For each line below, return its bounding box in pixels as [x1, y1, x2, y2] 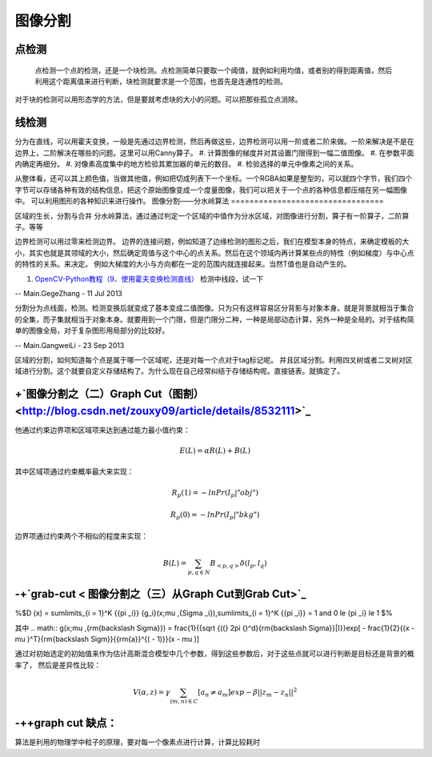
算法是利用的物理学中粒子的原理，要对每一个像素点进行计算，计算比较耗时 [14, 737, 260, 747]
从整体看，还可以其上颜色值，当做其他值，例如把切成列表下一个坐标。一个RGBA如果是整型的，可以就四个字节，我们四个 [14, 174, 413, 183]
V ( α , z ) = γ [133, 687, 171, 696]
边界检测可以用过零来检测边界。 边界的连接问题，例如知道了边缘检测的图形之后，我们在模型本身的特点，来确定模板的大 [14, 237, 410, 246]
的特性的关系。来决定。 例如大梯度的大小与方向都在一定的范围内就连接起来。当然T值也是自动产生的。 [14, 259, 351, 269]
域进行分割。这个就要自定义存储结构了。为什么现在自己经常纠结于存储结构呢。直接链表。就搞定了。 [14, 366, 344, 376]
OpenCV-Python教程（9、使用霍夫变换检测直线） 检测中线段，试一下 [34, 274, 264, 283]
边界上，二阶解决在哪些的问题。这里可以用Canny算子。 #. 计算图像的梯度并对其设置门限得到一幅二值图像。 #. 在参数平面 [14, 148, 414, 158]
